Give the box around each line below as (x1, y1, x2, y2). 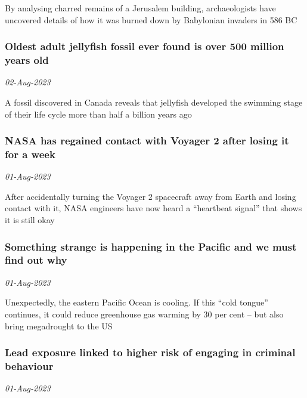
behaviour (5, 358, 54, 373)
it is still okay (5, 214, 55, 226)
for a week (5, 146, 55, 161)
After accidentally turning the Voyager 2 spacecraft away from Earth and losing (5, 190, 296, 202)
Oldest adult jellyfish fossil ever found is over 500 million (5, 39, 284, 54)
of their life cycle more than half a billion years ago (5, 107, 192, 120)
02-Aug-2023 (5, 76, 51, 88)
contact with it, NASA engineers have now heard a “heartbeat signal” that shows (5, 202, 302, 214)
